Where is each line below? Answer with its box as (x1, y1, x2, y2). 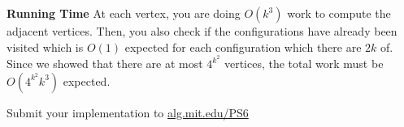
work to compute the (287, 5, 391, 21)
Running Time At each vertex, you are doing (7, 5, 241, 21)
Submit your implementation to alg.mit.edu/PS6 (7, 104, 249, 121)
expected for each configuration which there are (124, 38, 362, 55)
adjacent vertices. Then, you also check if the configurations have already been (7, 23, 397, 39)
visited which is (7, 38, 84, 55)
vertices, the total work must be (224, 55, 384, 72)
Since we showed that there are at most (7, 55, 203, 72)
